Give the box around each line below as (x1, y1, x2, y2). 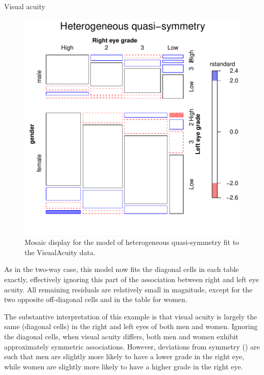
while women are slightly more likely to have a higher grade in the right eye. (4, 361, 243, 371)
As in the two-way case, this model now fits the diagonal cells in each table (4, 264, 239, 274)
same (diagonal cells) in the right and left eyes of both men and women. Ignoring (4, 321, 258, 332)
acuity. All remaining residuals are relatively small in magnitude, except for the (4, 284, 253, 294)
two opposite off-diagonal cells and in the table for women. (4, 294, 187, 305)
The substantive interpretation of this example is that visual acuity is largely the (4, 311, 257, 321)
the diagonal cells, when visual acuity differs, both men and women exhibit (4, 331, 238, 341)
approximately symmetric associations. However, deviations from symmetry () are (4, 341, 260, 352)
